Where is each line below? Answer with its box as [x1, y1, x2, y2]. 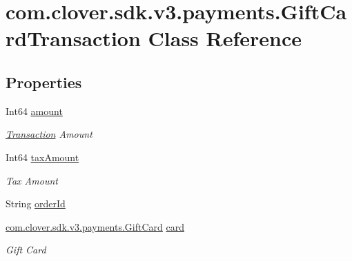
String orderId [6, 196, 66, 211]
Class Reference [148, 24, 302, 52]
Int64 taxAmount [6, 149, 79, 164]
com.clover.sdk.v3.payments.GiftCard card [6, 219, 185, 233]
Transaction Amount [6, 127, 92, 141]
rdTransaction [6, 24, 141, 52]
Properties [6, 71, 82, 92]
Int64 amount [6, 103, 63, 118]
